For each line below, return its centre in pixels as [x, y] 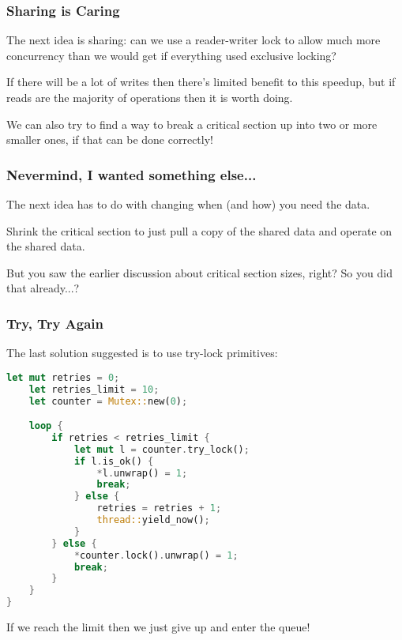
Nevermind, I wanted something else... [131, 174]
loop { [46, 426]
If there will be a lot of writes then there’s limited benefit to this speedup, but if [201, 82]
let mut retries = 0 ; [63, 377]
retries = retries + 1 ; [159, 508]
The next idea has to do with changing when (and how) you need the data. [188, 204]
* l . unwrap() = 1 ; [142, 473]
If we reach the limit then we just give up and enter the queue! [158, 627]
